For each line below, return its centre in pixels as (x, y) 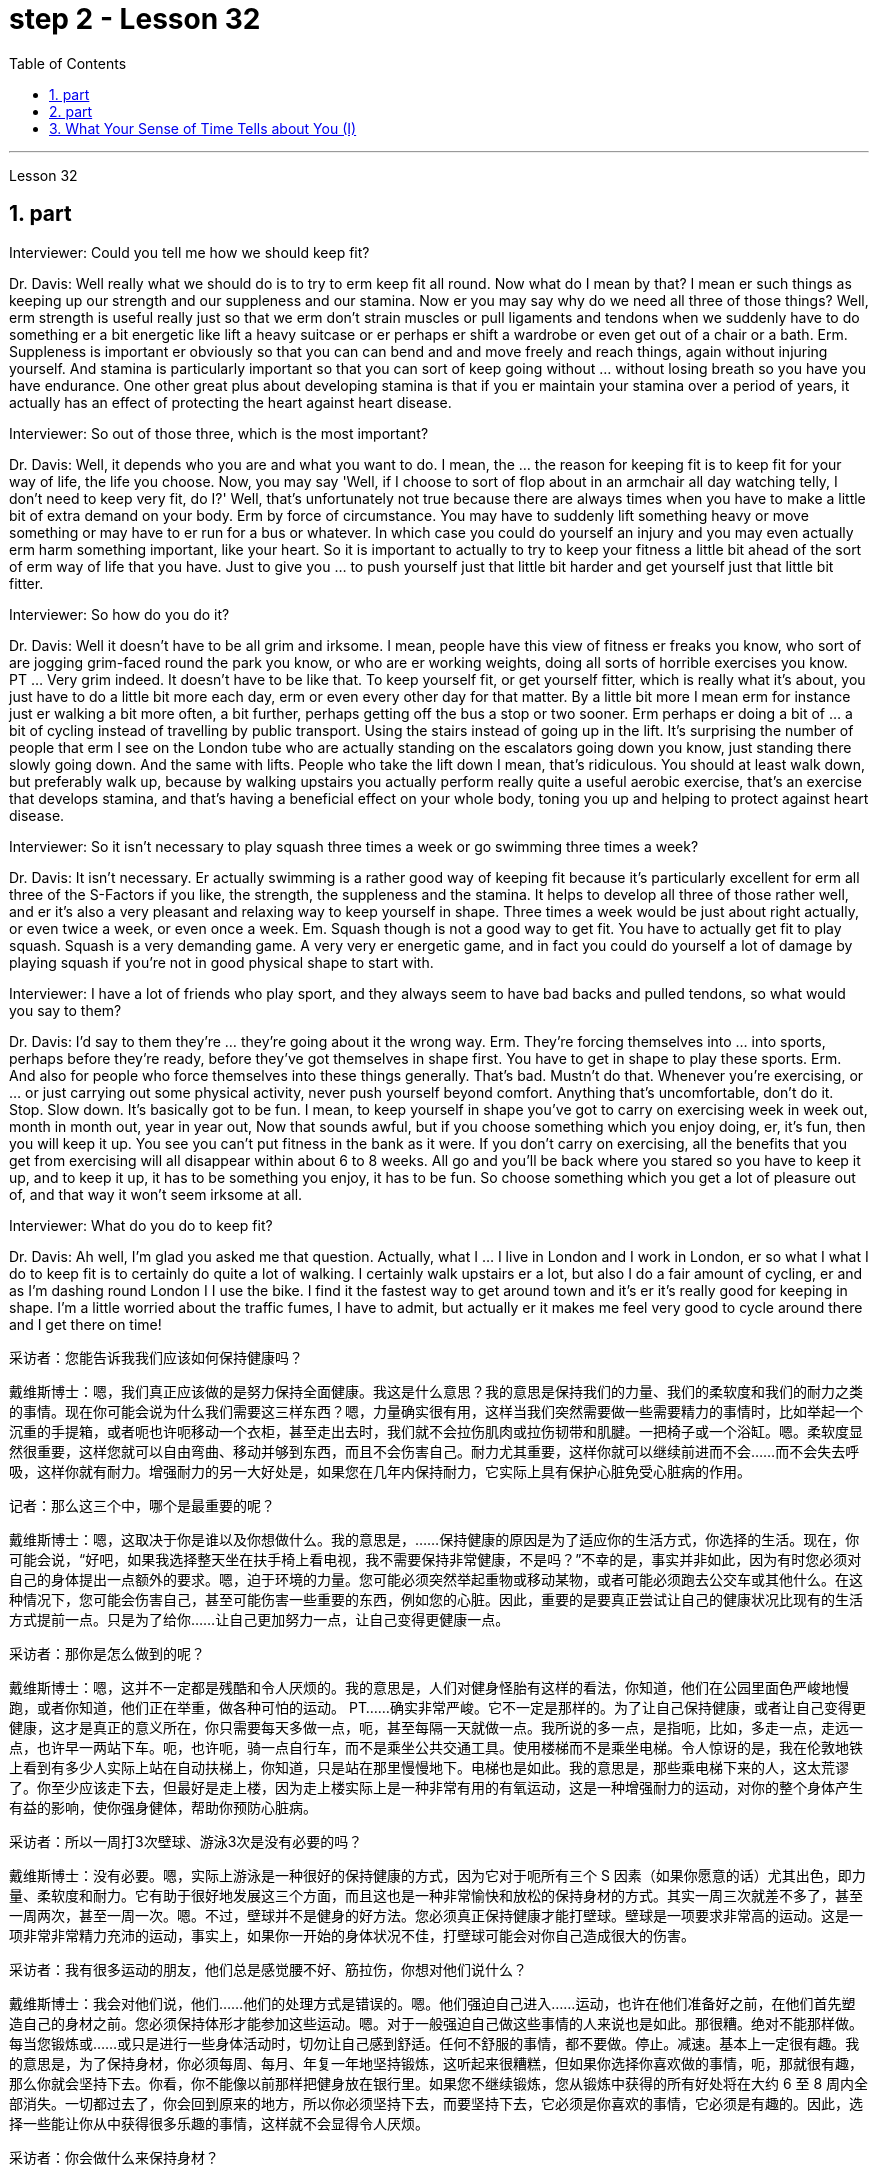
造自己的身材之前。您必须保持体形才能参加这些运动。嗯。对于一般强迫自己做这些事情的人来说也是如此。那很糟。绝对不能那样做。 (436, 2023)
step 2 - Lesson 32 (135, 19)
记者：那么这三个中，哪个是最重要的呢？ (142, 1505)
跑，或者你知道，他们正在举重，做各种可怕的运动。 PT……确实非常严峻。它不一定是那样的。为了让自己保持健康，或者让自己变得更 (437, 1707)
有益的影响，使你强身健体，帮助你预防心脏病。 (163, 1807)
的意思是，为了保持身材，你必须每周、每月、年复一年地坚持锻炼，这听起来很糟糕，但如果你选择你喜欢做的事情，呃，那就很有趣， (436, 2063)
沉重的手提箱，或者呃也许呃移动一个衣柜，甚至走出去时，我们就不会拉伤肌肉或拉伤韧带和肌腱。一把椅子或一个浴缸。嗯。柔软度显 (436, 1431)
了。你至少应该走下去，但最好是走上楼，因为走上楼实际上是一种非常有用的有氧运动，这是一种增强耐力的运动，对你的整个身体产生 (436, 1787)
